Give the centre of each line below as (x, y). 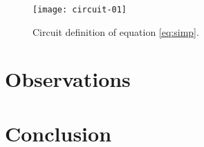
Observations (68, 79)
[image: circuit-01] (80, 10)
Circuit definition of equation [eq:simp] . (116, 31)
